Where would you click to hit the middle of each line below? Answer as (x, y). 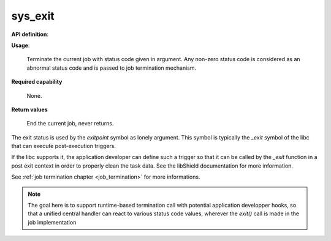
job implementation (52, 222)
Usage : (21, 45)
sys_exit (33, 16)
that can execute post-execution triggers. (64, 146)
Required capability (37, 82)
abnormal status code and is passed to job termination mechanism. (112, 68)
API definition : (30, 34)
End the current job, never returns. (70, 124)
